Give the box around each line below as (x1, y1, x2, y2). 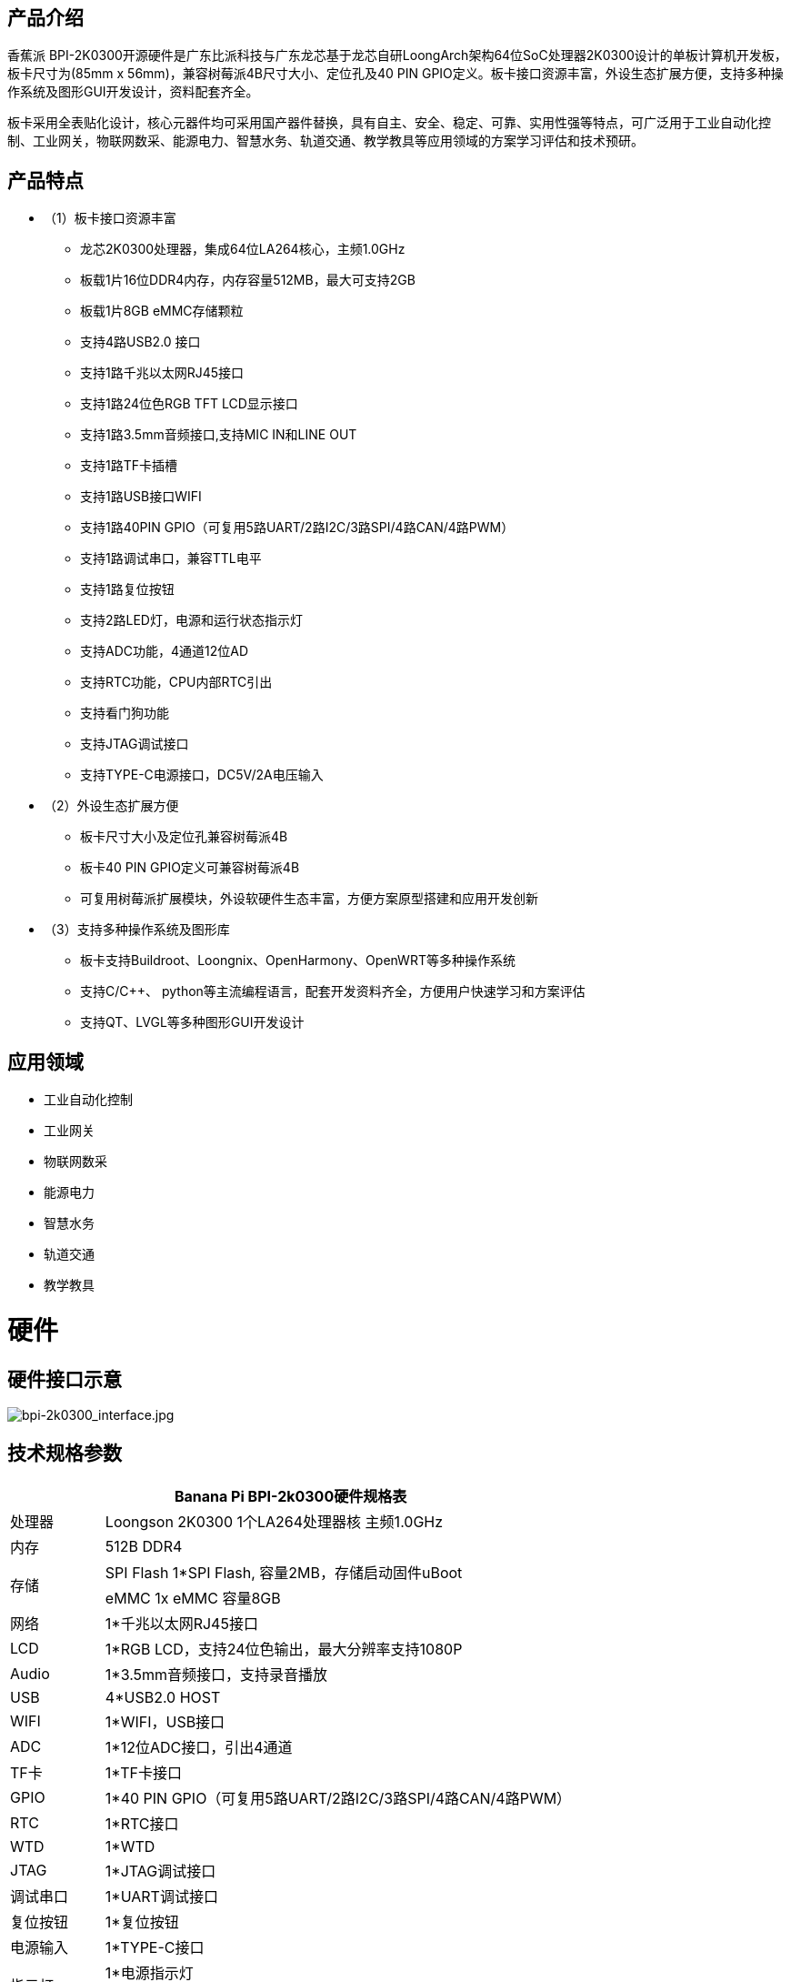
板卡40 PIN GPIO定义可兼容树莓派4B (80, 860, 300, 876)
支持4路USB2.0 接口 (80, 334, 201, 350)
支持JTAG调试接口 (80, 736, 189, 752)
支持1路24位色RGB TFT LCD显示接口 (80, 396, 298, 412)
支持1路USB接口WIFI (80, 488, 202, 505)
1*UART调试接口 (105, 1886, 218, 1906)
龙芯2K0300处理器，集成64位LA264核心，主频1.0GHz (80, 241, 406, 257)
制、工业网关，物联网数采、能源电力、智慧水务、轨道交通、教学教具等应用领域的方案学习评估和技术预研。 (7, 133, 644, 149)
